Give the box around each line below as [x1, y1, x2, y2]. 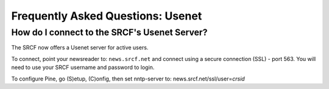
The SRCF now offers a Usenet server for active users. [11, 44, 149, 51]
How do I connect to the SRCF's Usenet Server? [11, 27, 208, 38]
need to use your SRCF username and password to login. [11, 64, 155, 71]
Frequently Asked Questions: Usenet [11, 9, 202, 23]
